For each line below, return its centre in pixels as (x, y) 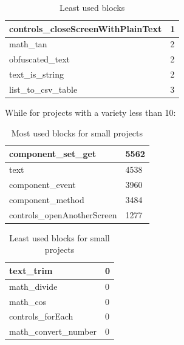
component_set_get (53, 154)
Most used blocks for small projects (77, 132)
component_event (43, 184)
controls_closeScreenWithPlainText (86, 28)
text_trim (31, 270)
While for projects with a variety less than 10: (90, 112)
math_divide (33, 286)
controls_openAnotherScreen (63, 214)
